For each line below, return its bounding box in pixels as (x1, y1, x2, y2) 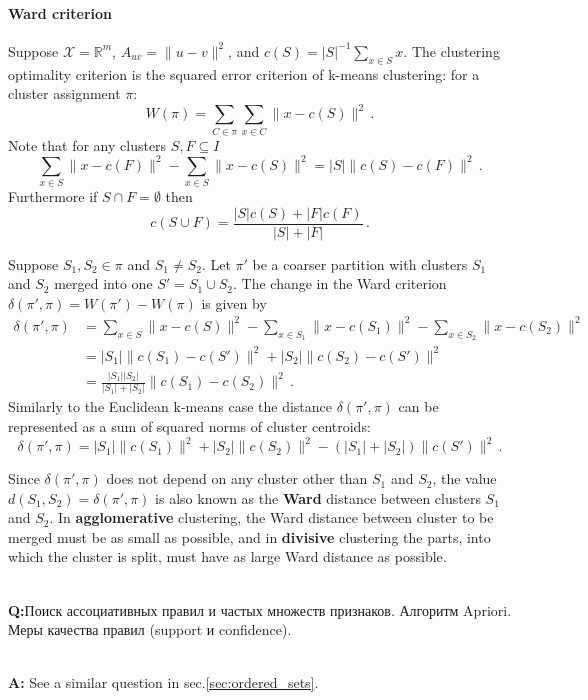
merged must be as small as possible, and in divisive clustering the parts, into (8, 526, 491, 547)
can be (398, 396, 439, 417)
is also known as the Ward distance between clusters (155, 487, 481, 508)
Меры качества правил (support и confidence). (8, 619, 292, 640)
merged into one (54, 273, 153, 294)
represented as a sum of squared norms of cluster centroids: (8, 415, 371, 436)
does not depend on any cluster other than (106, 468, 368, 489)
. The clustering (403, 40, 500, 61)
